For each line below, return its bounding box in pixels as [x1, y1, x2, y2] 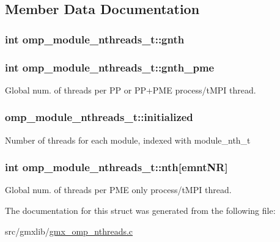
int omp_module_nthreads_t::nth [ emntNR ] [5, 159, 228, 175]
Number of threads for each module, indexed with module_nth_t [5, 133, 251, 146]
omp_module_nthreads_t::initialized [5, 109, 193, 125]
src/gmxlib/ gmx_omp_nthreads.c [5, 224, 133, 237]
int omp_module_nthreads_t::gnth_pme [5, 59, 215, 75]
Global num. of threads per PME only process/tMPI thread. [5, 183, 232, 196]
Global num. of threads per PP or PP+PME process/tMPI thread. [5, 83, 256, 96]
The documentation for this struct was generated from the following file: [5, 204, 276, 217]
